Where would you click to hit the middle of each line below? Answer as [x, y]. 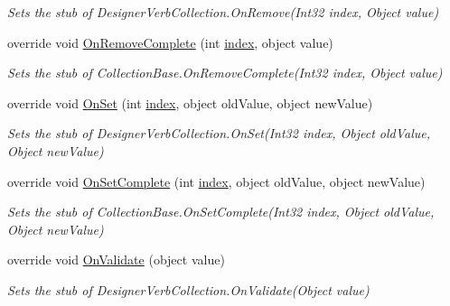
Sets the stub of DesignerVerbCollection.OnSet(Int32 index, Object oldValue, [219, 133]
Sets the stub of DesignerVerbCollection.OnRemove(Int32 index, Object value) [223, 12]
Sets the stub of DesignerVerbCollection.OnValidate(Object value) [188, 289]
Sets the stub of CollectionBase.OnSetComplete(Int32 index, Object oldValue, [221, 212]
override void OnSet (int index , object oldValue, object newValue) [190, 102]
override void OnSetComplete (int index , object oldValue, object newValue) [216, 181]
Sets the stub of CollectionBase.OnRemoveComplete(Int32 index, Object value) [225, 73]
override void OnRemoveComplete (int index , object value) [170, 42]
